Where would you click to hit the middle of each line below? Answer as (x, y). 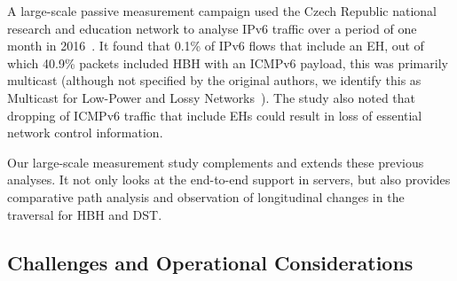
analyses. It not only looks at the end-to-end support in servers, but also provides (229, 180)
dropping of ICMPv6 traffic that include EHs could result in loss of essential (215, 115)
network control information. (85, 133)
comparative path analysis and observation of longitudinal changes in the (206, 196)
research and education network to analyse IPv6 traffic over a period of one (212, 28)
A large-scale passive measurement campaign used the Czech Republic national (222, 11)
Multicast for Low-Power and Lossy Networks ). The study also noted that (212, 97)
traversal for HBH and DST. (85, 214)
